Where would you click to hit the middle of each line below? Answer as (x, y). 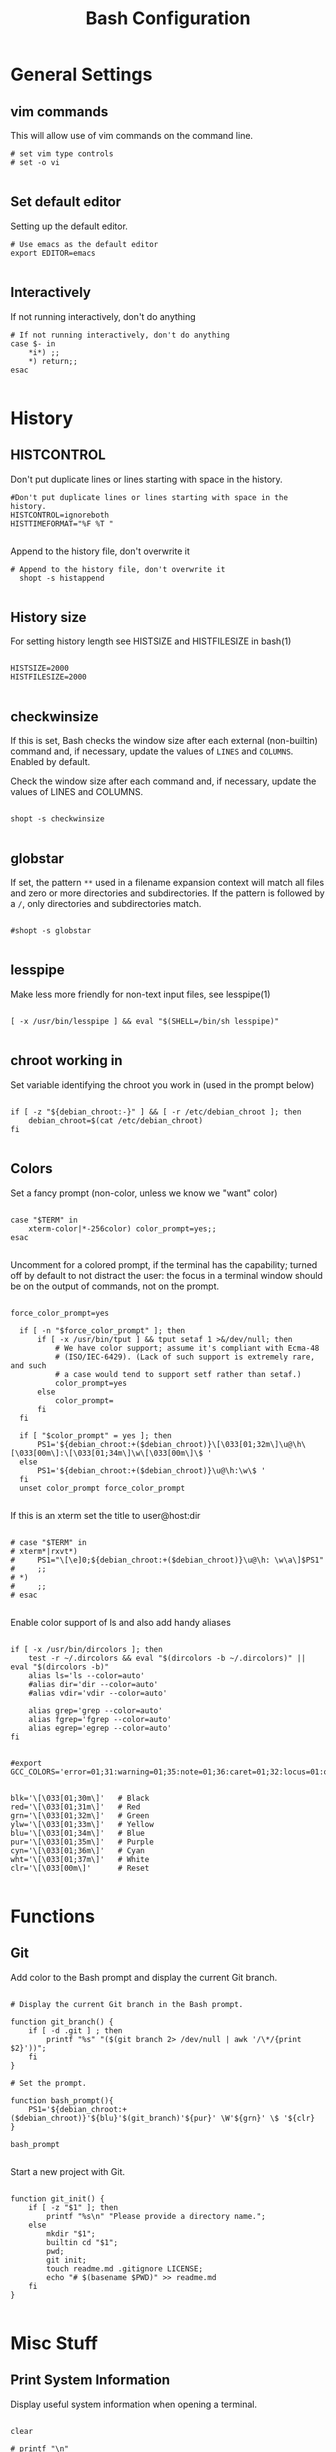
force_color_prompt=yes (60, 1313)
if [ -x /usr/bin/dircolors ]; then (86, 1649)
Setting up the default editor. (69, 226)
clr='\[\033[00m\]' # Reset (80, 1868)
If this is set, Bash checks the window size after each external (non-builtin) (164, 741)
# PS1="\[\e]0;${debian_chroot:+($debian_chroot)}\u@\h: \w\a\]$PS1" (167, 1560)
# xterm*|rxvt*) (44, 1551)
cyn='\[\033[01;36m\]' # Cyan (77, 1850)
